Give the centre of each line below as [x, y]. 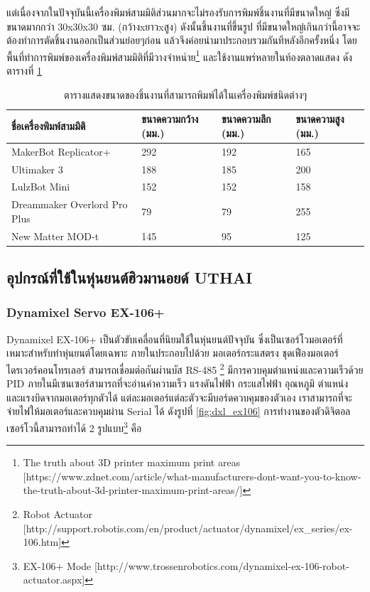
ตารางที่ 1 [24, 71]
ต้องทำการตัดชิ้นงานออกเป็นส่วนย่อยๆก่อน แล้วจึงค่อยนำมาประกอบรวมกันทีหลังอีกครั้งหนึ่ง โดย [182, 40]
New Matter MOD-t [55, 236]
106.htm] [42, 542]
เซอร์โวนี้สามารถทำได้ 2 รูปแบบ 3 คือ [74, 426]
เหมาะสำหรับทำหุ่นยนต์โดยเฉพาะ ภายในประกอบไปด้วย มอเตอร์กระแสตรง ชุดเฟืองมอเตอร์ [173, 353]
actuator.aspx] [54, 580]
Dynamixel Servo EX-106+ [86, 312]
